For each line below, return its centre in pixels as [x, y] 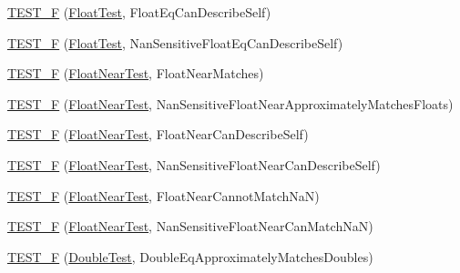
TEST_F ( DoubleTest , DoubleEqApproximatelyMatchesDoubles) [190, 256]
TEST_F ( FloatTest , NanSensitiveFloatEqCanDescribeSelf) [175, 42]
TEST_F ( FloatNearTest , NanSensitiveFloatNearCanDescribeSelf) [194, 164]
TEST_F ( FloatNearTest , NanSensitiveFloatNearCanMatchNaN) [190, 226]
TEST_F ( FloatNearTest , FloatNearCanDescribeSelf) [158, 134]
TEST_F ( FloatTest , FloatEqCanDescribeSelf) [139, 12]
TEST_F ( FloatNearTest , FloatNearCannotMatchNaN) [164, 195]
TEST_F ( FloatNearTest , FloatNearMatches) [136, 73]
